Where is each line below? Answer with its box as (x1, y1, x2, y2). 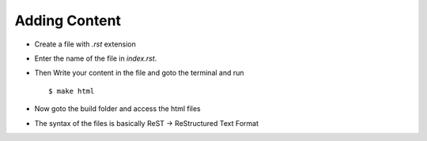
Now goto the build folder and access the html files (34, 104, 201, 113)
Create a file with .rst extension (34, 39, 136, 49)
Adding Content (14, 12, 122, 29)
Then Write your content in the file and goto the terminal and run (34, 68, 244, 78)
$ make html (48, 87, 95, 95)
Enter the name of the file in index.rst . (34, 54, 157, 63)
